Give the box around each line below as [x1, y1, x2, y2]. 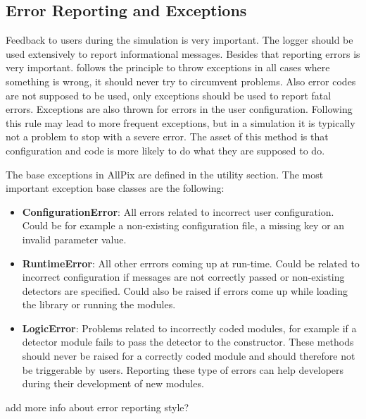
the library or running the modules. [22, 297, 176, 312]
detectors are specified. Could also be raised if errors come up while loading [22, 283, 348, 298]
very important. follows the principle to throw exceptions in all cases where [6, 60, 330, 75]
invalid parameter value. [22, 231, 127, 246]
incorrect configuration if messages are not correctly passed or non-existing [22, 269, 345, 284]
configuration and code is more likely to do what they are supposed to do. [6, 142, 325, 157]
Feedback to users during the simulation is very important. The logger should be [6, 32, 353, 47]
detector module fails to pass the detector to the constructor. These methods [22, 334, 354, 349]
